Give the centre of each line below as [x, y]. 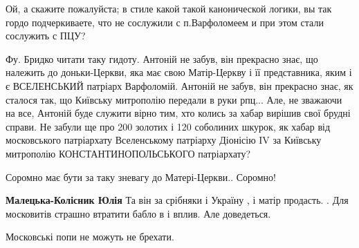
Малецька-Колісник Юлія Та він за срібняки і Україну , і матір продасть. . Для [177, 200]
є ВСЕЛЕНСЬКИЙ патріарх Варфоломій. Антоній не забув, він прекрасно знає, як [179, 85]
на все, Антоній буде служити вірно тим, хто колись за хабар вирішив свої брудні [178, 113]
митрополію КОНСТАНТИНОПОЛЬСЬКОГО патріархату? [128, 153]
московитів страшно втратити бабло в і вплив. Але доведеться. [138, 213]
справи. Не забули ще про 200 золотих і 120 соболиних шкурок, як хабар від [168, 126]
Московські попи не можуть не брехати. [90, 237]
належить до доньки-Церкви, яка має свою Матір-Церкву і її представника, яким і [179, 72]
